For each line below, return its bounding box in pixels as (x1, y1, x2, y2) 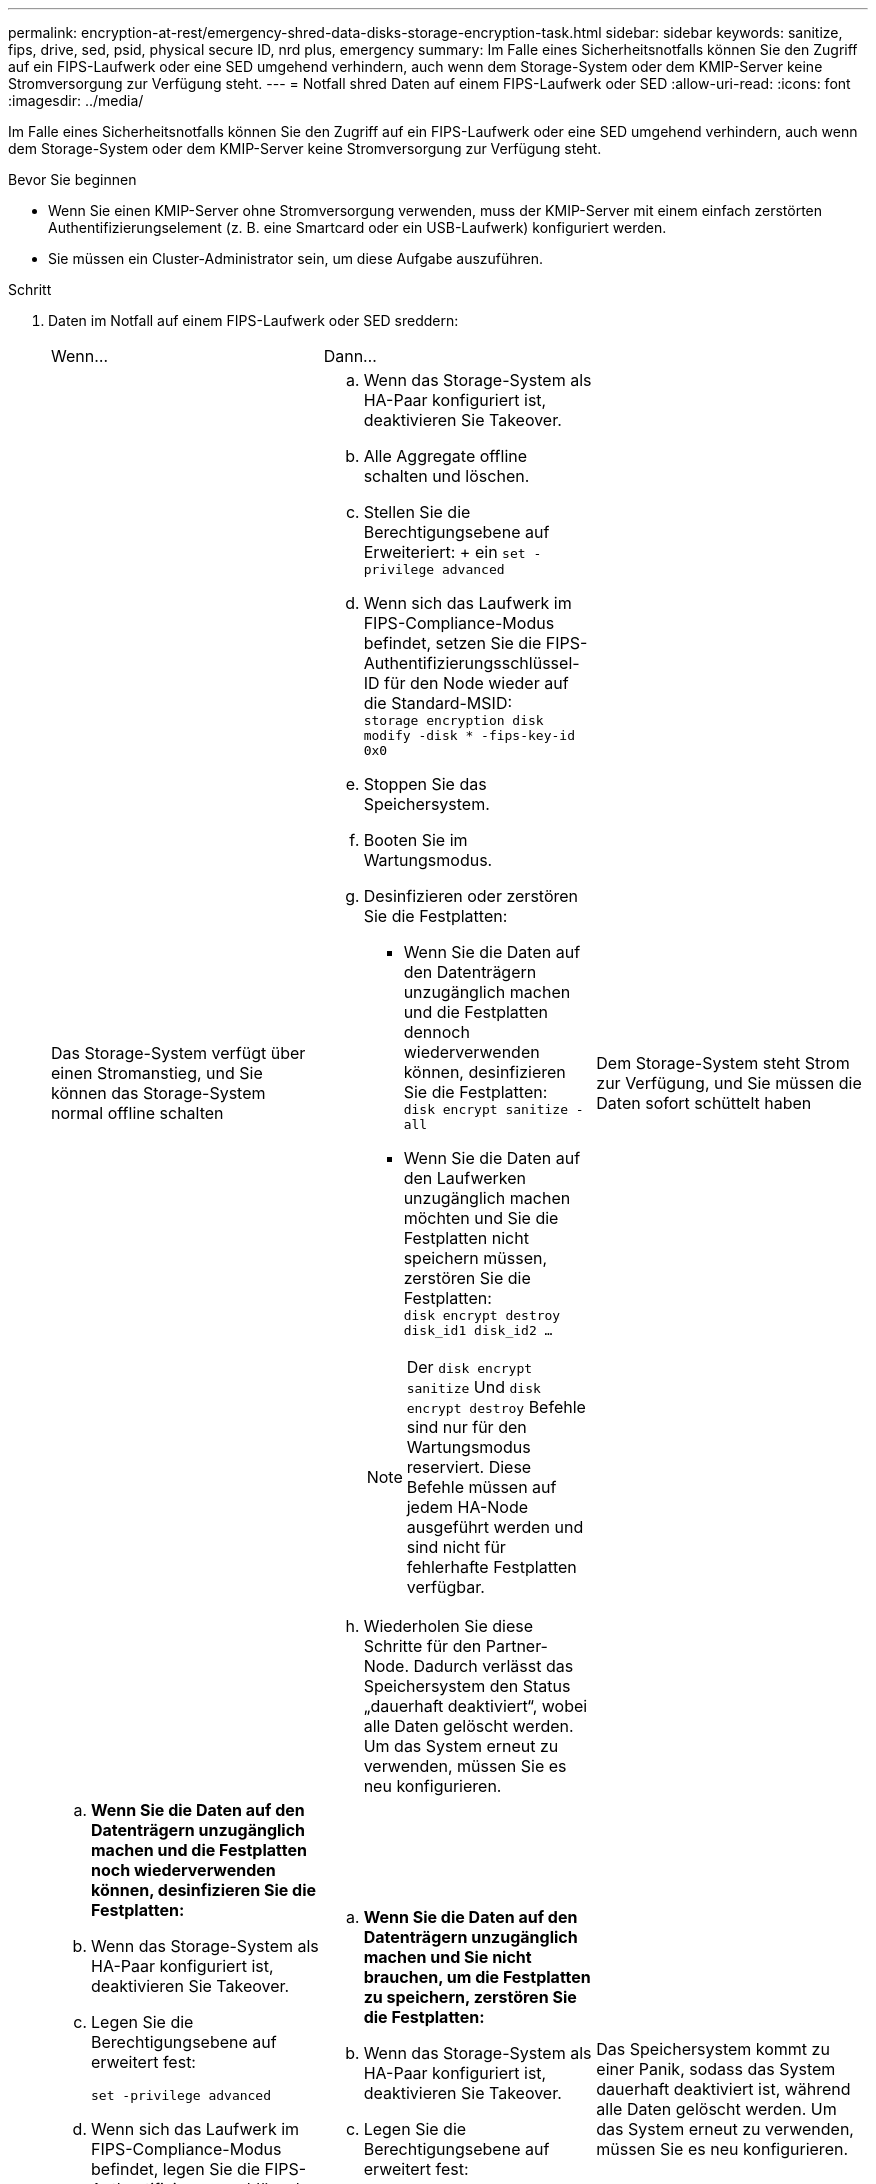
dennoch (403, 1022, 470, 1042)
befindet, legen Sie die (91, 2159, 261, 2179)
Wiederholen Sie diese (363, 1616, 533, 1636)
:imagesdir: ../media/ (8, 92, 144, 109)
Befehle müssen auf (406, 1477, 557, 1497)
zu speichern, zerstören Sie (363, 1986, 577, 2007)
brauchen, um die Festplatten (363, 1966, 591, 1987)
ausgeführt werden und (406, 1517, 584, 1537)
